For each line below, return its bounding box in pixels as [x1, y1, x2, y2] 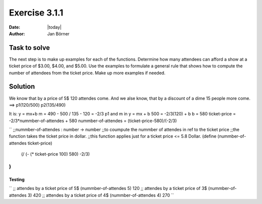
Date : [9, 24, 20, 30]
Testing [9, 176, 25, 182]
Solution [9, 82, 35, 91]
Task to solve [9, 44, 50, 52]
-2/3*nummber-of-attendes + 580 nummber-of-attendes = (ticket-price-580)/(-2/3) [9, 118, 177, 124]
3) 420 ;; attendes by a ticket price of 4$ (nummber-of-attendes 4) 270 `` [27, 192, 174, 198]
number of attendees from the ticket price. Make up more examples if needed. [9, 70, 166, 76]
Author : [9, 31, 25, 36]
